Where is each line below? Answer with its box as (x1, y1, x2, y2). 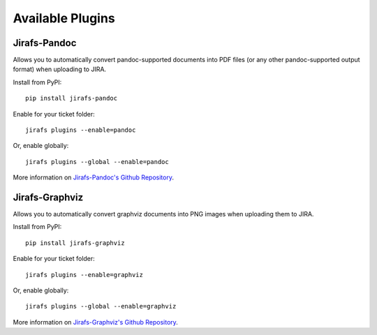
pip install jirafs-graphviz (25, 239, 125, 247)
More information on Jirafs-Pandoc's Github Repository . (13, 173, 175, 181)
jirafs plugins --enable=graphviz (25, 271, 143, 278)
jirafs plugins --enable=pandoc (25, 126, 136, 134)
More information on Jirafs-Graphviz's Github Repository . (13, 318, 178, 326)
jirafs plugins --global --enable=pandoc (25, 158, 169, 165)
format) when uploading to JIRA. (13, 65, 107, 73)
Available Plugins (13, 10, 115, 26)
